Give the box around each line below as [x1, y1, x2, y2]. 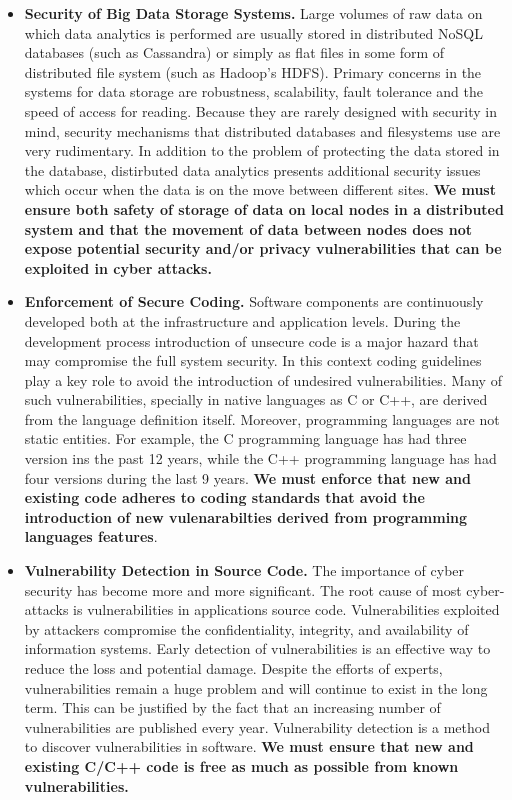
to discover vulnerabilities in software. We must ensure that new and [24, 736, 474, 757]
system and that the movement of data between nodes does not [24, 218, 473, 239]
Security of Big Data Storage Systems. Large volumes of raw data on [24, 3, 483, 23]
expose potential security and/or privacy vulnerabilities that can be [24, 238, 502, 259]
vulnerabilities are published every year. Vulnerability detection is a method [24, 716, 490, 737]
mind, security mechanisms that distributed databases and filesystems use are [24, 120, 501, 141]
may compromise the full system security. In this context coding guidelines [24, 350, 482, 371]
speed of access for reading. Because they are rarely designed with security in [24, 100, 497, 121]
